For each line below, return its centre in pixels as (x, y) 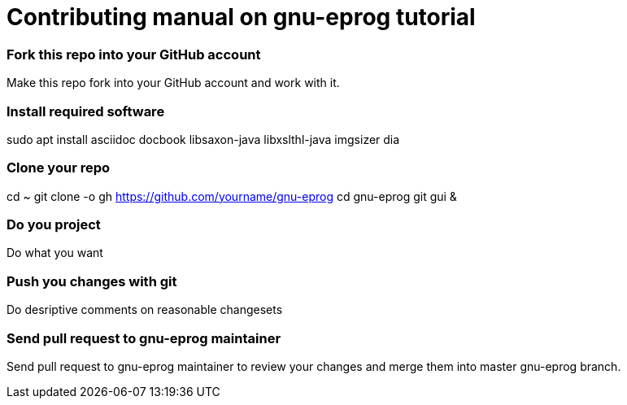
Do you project (54, 224)
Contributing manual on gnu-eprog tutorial (241, 17)
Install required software (86, 111)
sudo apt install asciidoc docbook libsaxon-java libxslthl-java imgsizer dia (203, 139)
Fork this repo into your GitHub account (134, 54)
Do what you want (55, 253)
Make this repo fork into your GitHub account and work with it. (173, 83)
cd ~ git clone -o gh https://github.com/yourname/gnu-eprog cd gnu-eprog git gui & (232, 196)
